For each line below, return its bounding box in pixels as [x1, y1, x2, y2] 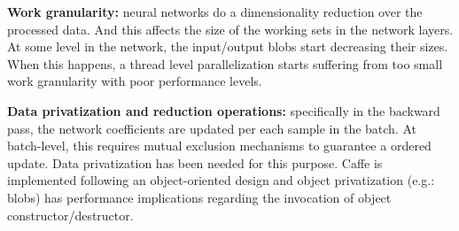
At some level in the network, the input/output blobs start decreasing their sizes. [7, 37, 448, 56]
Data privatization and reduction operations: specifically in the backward [7, 101, 440, 119]
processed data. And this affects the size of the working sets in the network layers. [7, 19, 454, 38]
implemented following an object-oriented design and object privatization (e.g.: [7, 171, 435, 189]
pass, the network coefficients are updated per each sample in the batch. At [7, 119, 416, 137]
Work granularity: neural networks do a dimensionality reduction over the [7, 3, 423, 20]
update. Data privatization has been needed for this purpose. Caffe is [7, 153, 383, 172]
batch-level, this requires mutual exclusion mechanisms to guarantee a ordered [7, 136, 432, 155]
